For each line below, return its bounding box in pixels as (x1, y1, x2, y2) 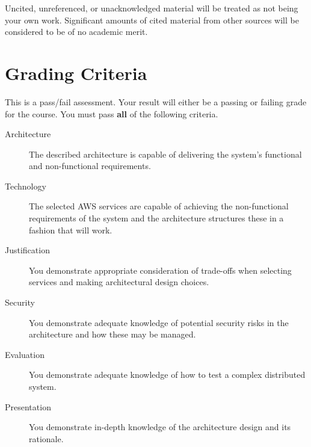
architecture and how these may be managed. (29, 328, 196, 341)
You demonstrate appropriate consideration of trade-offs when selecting (29, 264, 292, 276)
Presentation (5, 400, 51, 413)
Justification (5, 244, 50, 256)
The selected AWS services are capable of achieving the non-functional (29, 200, 289, 212)
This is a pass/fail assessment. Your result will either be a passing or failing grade (5, 95, 307, 108)
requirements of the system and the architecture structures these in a (29, 212, 284, 224)
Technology (5, 179, 46, 192)
